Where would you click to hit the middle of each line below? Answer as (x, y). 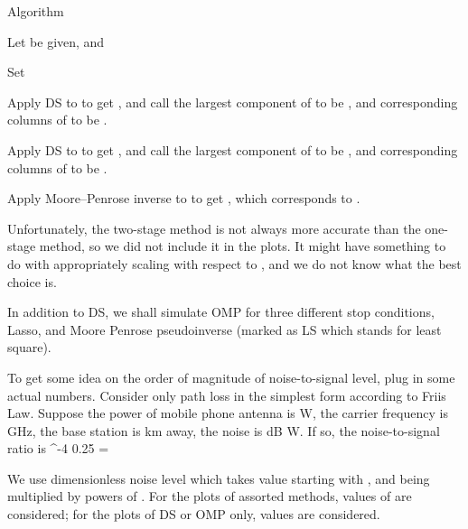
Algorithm (36, 11)
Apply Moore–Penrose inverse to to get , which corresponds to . (184, 198)
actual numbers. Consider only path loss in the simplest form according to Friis (227, 395)
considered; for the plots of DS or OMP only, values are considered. (194, 514)
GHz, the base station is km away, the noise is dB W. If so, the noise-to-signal (224, 430)
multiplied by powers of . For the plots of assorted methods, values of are (210, 496)
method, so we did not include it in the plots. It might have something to (243, 246)
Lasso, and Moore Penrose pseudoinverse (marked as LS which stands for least (225, 329)
